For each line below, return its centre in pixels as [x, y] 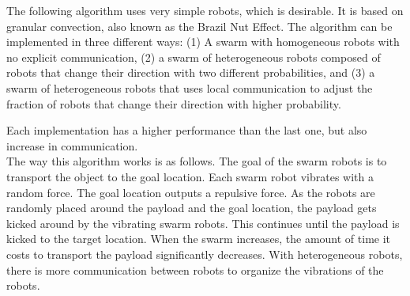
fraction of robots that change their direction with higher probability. [174, 103]
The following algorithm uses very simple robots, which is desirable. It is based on [205, 10]
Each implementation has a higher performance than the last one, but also [187, 130]
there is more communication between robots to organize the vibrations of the [195, 269]
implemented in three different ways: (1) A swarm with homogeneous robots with [203, 42]
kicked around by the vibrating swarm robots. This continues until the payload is [203, 223]
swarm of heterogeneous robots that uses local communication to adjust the [190, 87]
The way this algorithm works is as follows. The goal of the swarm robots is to [197, 161]
